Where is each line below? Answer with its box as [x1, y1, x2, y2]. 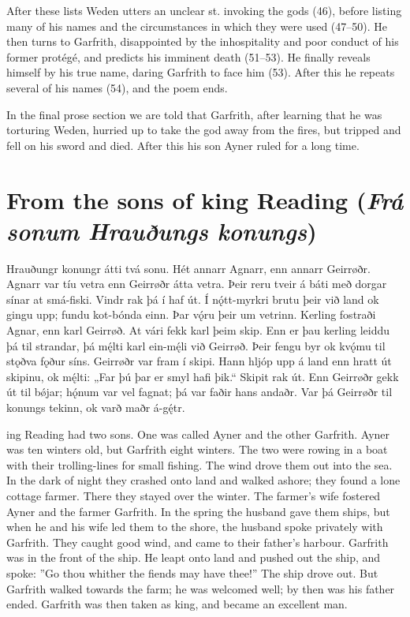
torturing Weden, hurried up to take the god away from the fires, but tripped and [6, 122, 401, 138]
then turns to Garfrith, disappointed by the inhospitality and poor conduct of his [6, 33, 399, 50]
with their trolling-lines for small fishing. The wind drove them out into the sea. [6, 456, 393, 473]
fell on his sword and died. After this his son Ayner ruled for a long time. [6, 136, 360, 153]
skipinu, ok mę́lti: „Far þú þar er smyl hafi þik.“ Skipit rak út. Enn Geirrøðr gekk [6, 368, 399, 384]
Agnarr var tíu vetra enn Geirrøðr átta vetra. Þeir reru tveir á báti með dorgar [6, 275, 387, 292]
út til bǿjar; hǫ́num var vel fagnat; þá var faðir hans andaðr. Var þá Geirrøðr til [6, 383, 393, 400]
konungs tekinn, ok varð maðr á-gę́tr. [6, 399, 185, 415]
